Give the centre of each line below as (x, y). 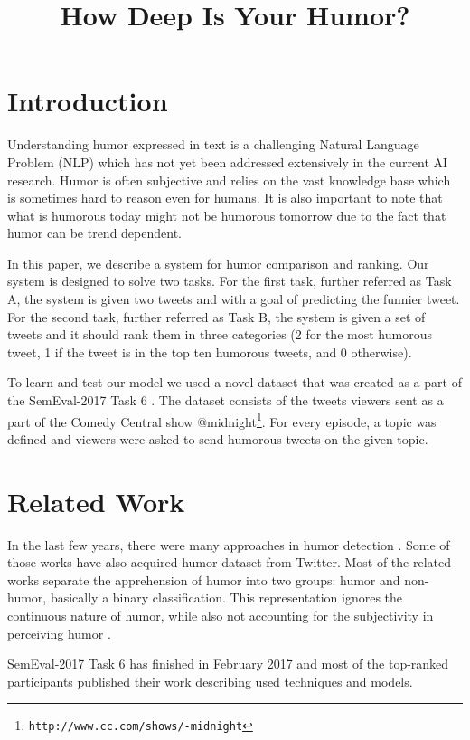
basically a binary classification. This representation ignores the (226, 598)
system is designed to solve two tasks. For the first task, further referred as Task (230, 281)
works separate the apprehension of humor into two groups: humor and (204, 579)
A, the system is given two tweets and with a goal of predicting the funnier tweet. (234, 299)
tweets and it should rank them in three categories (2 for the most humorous (220, 334)
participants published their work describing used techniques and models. (210, 681)
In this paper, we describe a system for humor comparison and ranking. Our (218, 263)
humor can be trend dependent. (94, 233)
